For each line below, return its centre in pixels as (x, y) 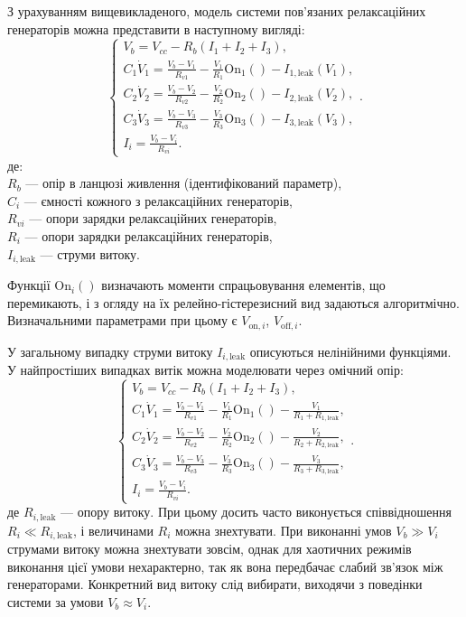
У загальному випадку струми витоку (110, 351)
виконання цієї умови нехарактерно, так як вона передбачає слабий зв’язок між (225, 566)
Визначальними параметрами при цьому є (122, 320)
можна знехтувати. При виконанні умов (284, 530)
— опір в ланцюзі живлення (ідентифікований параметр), (184, 183)
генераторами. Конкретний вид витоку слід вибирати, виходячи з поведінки (215, 584)
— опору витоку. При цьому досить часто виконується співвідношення (256, 512)
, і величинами (113, 530)
